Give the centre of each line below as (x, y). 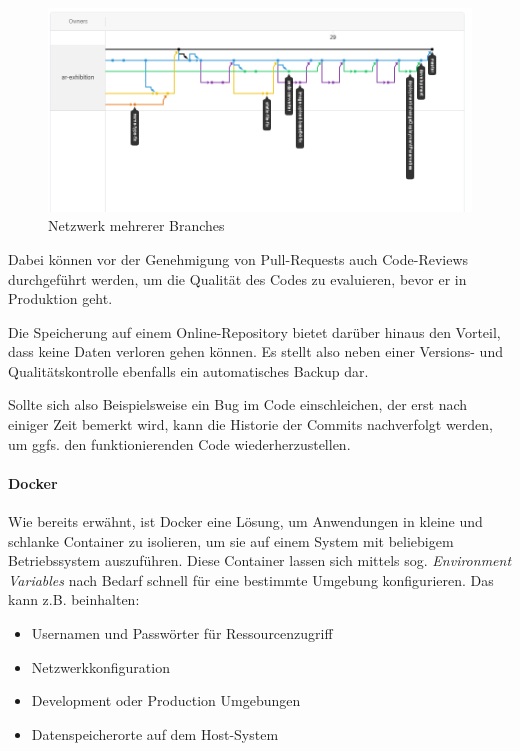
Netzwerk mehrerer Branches (136, 225)
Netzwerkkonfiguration (100, 666)
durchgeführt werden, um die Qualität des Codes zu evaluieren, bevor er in (237, 278)
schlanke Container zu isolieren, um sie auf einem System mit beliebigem (231, 540)
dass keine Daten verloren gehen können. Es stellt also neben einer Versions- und (255, 351)
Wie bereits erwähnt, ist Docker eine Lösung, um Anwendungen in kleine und (245, 521)
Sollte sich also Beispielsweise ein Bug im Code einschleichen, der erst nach (238, 404)
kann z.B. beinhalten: (74, 599)
